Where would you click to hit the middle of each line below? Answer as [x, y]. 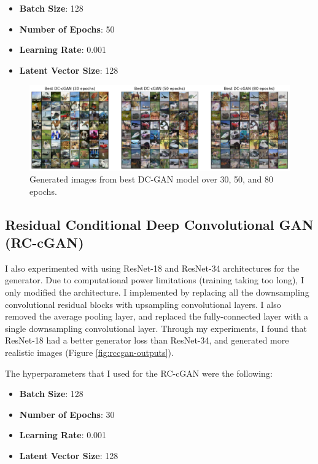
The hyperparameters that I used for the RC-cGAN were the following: [139, 373]
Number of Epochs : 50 [67, 29]
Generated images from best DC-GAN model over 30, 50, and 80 [151, 179]
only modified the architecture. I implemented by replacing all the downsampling [157, 292]
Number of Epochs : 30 [67, 414]
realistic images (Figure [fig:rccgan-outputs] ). [89, 352]
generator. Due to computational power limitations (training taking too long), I [154, 280]
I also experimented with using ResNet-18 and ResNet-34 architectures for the [152, 268]
